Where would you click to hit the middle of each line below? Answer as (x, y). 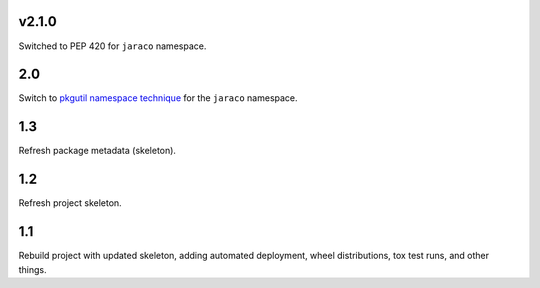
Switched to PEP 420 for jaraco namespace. (112, 46)
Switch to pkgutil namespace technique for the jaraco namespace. (158, 98)
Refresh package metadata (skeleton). (97, 151)
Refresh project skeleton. (70, 203)
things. (32, 269)
